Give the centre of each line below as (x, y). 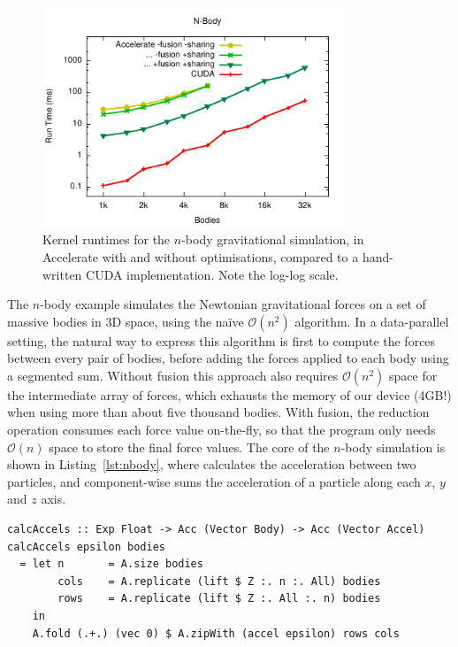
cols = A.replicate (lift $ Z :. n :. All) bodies (219, 581)
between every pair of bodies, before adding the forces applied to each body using (228, 358)
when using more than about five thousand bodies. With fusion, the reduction (218, 412)
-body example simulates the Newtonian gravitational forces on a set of (233, 304)
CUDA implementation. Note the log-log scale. (212, 274)
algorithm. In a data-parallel (372, 321)
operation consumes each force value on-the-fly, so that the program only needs (221, 430)
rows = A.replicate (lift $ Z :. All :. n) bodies (219, 599)
